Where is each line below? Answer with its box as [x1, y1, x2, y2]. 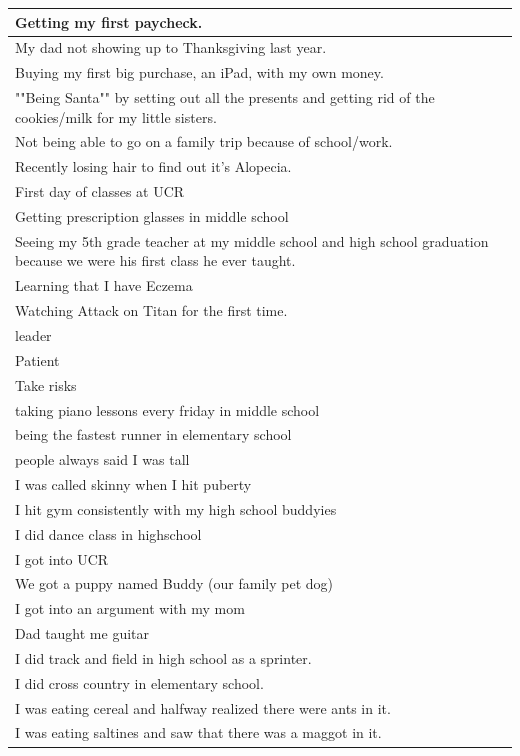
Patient [15, 349, 60, 370]
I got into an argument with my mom [15, 598, 245, 619]
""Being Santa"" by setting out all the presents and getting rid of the [15, 87, 435, 108]
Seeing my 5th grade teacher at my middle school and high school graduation [15, 230, 489, 251]
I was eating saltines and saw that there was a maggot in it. [15, 722, 382, 743]
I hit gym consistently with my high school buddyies [15, 498, 337, 519]
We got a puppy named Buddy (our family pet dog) [15, 573, 333, 594]
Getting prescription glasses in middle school [15, 206, 289, 226]
